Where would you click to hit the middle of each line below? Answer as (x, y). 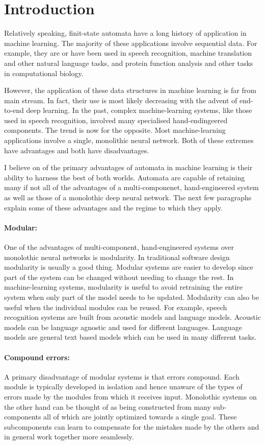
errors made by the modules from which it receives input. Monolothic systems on (130, 396)
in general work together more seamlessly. (69, 437)
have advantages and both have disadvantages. (77, 150)
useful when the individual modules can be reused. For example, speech (116, 307)
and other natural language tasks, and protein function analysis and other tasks (129, 63)
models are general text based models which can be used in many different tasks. (130, 337)
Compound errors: (37, 357)
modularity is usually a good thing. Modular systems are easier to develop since (129, 267)
